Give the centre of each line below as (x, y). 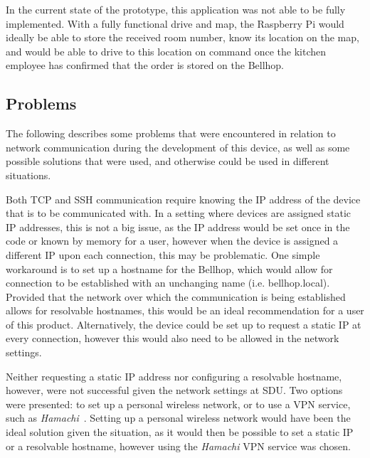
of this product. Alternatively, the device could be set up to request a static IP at (184, 324)
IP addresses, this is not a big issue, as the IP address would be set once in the (178, 227)
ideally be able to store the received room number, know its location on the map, (183, 37)
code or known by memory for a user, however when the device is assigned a (172, 241)
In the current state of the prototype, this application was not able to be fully (176, 9)
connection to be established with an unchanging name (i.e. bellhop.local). (168, 283)
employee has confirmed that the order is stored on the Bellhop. (145, 65)
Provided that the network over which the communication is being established (176, 296)
